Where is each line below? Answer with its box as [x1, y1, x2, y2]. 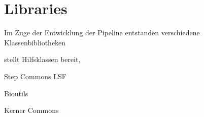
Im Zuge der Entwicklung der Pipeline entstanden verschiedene [4, 27, 200, 38]
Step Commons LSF [4, 71, 66, 81]
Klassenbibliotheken [4, 37, 66, 47]
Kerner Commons [4, 105, 59, 115]
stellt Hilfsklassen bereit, [4, 54, 81, 65]
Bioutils [4, 88, 28, 98]
